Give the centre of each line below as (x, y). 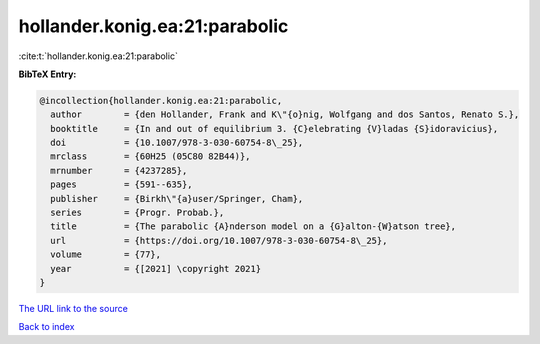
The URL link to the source (73, 308)
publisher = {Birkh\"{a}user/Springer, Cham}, (177, 198)
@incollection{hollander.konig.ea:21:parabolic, (161, 100)
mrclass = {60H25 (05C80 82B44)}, (150, 156)
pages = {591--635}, (122, 184)
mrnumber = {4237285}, (119, 170)
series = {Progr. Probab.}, (137, 213)
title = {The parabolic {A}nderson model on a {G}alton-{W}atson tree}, (253, 226)
